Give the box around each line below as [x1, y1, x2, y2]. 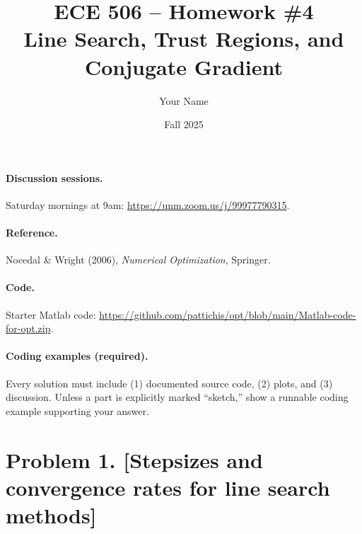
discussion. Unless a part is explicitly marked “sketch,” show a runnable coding [6, 390, 349, 404]
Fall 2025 [164, 117, 204, 132]
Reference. [6, 225, 58, 240]
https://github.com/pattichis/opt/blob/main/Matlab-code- [99, 307, 356, 322]
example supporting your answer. [6, 403, 149, 418]
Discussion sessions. [6, 170, 103, 185]
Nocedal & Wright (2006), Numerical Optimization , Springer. [6, 252, 271, 267]
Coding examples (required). [6, 348, 148, 363]
